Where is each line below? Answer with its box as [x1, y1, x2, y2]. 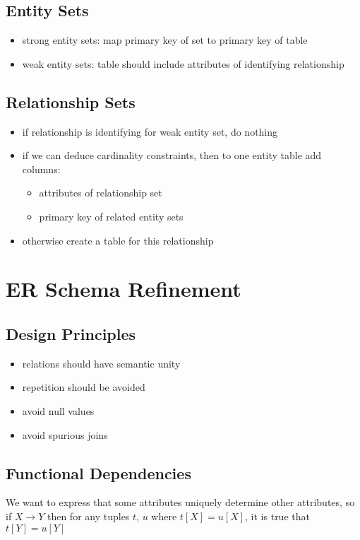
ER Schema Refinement [6, 274, 241, 303]
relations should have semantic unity [22, 356, 181, 370]
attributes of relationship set [39, 185, 162, 200]
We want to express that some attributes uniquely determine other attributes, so [6, 495, 355, 510]
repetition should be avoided [22, 380, 145, 394]
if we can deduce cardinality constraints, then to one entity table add [22, 148, 322, 163]
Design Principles [6, 322, 136, 344]
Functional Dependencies [6, 462, 191, 483]
